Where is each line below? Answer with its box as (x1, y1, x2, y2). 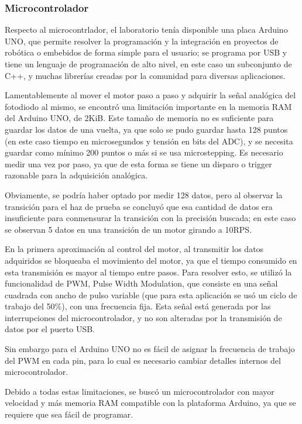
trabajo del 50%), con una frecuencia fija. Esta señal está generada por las (5, 300, 271, 312)
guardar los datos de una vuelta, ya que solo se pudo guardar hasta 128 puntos (5, 123, 288, 135)
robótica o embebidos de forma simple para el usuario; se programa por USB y (5, 46, 287, 58)
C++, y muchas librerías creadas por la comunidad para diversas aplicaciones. (5, 69, 286, 81)
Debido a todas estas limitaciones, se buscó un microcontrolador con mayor (5, 385, 274, 397)
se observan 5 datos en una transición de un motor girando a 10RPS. (5, 223, 252, 235)
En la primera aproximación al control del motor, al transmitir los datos (5, 243, 264, 255)
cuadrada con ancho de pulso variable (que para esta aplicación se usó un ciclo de (5, 288, 297, 301)
